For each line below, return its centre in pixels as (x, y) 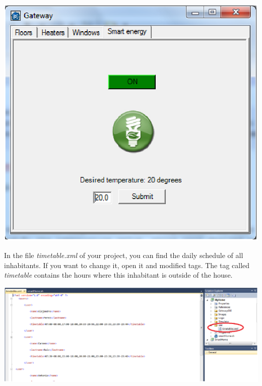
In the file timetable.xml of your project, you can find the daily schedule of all (124, 255)
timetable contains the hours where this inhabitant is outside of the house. (118, 275)
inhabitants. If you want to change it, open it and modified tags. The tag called (127, 265)
